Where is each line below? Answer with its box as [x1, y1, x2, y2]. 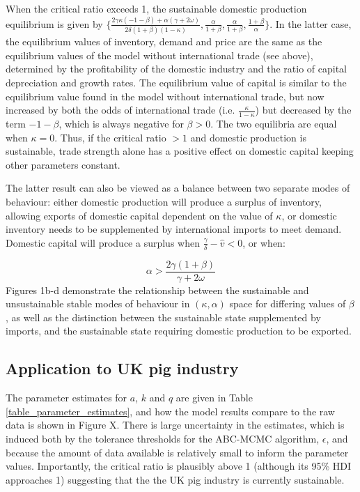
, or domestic [281, 208, 337, 222]
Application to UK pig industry [6, 358, 239, 379]
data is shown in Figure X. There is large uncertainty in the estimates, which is [6, 417, 345, 432]
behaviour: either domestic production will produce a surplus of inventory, [6, 194, 322, 208]
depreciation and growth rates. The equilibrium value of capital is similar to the [6, 75, 347, 89]
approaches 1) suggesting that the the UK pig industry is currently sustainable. [6, 472, 345, 486]
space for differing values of [229, 296, 346, 311]
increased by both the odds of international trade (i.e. [6, 102, 235, 117]
